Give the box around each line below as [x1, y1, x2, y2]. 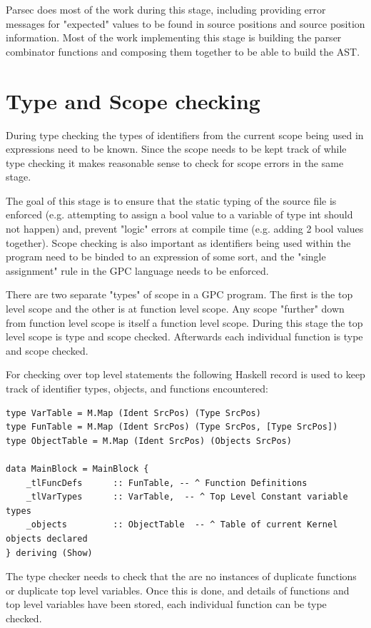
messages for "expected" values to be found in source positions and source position [6, 16, 365, 31]
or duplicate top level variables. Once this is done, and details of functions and [6, 582, 350, 597]
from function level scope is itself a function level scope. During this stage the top [6, 315, 363, 330]
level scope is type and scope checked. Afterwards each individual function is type [6, 329, 363, 344]
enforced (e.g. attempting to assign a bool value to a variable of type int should [6, 207, 353, 222]
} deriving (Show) [6, 547, 93, 558]
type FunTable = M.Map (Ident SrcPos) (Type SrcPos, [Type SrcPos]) [6, 422, 338, 432]
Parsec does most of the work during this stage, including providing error [6, 2, 326, 16]
